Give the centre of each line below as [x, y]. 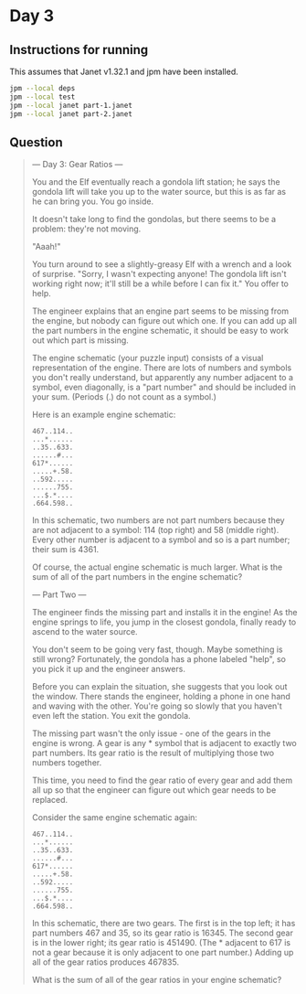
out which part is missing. [80, 340]
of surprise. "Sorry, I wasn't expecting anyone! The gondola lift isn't [159, 274]
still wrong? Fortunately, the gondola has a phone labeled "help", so [158, 659]
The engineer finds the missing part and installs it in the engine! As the [164, 613]
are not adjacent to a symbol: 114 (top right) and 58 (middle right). [155, 530]
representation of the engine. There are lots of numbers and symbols [162, 368]
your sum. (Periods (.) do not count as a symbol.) [124, 397]
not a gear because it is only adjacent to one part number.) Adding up [163, 953]
